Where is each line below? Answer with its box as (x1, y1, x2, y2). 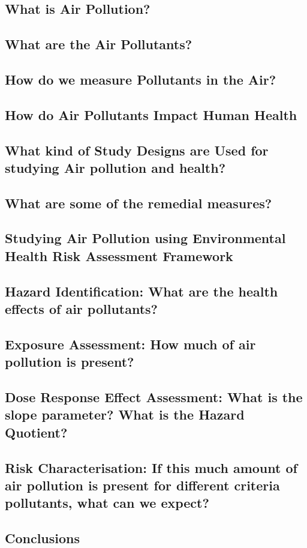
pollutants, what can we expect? (5, 493, 209, 512)
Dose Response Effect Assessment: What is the (5, 387, 303, 406)
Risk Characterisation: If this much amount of (5, 458, 297, 477)
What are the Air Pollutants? (5, 35, 192, 53)
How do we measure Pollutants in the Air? (5, 70, 276, 88)
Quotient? (5, 423, 68, 441)
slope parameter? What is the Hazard (5, 405, 245, 424)
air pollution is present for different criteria (5, 475, 280, 494)
